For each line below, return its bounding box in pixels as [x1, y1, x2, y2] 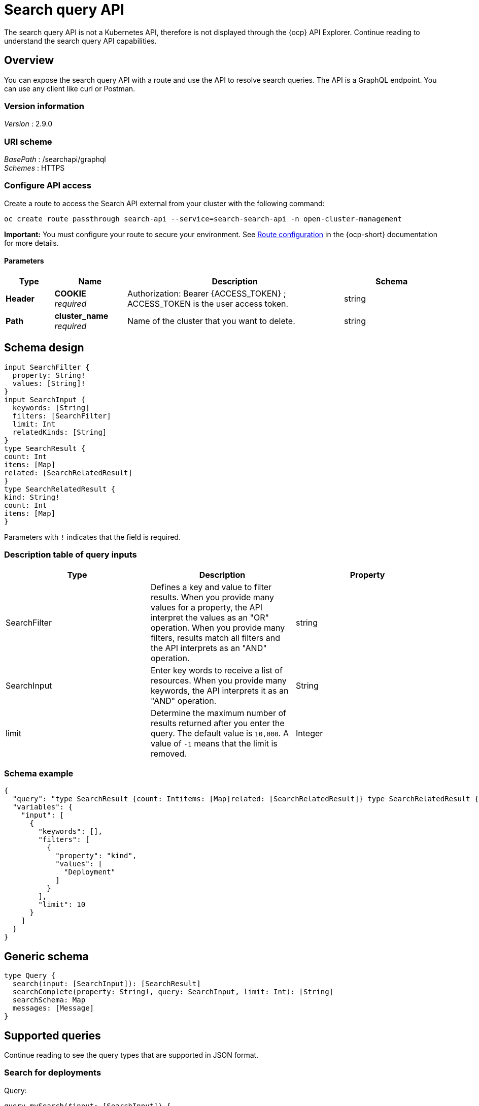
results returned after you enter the [150, 718, 285, 728]
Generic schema [4, 950, 89, 963]
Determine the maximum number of [150, 707, 286, 718]
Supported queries [4, 1029, 101, 1042]
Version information [4, 101, 84, 111]
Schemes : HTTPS [4, 164, 65, 173]
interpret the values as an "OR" [150, 612, 269, 623]
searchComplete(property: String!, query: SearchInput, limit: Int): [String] [12, 988, 334, 996]
